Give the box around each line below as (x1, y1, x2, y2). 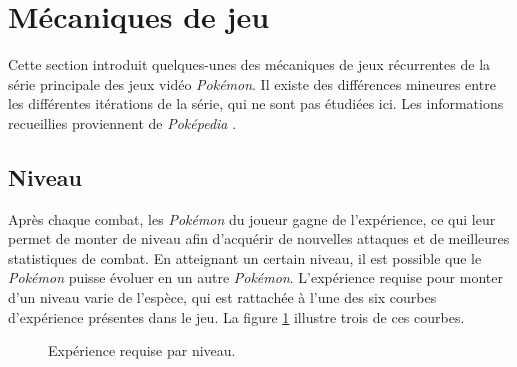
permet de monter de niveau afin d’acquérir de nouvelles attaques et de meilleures (8, 228, 510, 249)
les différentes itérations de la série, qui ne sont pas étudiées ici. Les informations (8, 93, 504, 114)
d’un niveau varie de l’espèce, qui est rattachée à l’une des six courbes (8, 287, 437, 308)
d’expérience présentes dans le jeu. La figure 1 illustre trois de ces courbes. (8, 306, 465, 327)
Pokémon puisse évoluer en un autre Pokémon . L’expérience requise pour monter (8, 267, 503, 288)
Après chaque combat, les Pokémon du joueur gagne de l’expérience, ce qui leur (8, 208, 496, 229)
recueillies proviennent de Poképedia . (8, 112, 237, 133)
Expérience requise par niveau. (48, 340, 236, 361)
